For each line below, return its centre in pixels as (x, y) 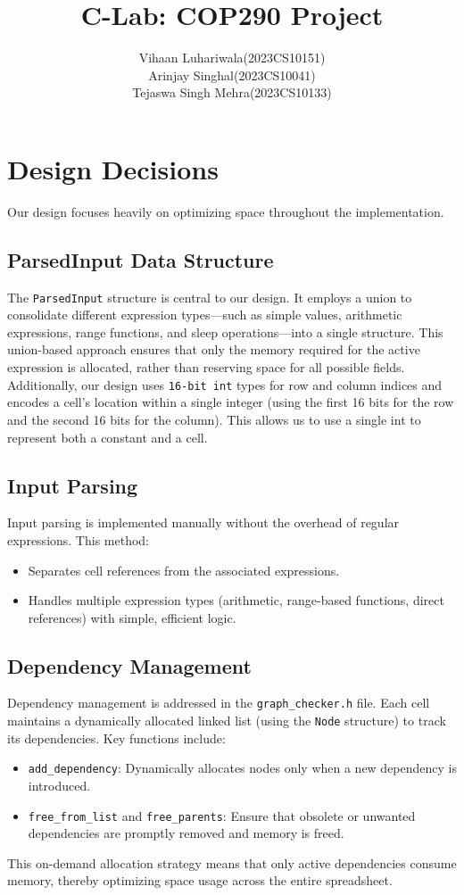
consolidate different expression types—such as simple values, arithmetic (205, 315)
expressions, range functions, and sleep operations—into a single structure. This (225, 331)
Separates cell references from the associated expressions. (184, 570)
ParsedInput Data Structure (141, 259)
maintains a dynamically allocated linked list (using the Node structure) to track (227, 721)
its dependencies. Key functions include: (116, 738)
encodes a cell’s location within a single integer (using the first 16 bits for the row (231, 402)
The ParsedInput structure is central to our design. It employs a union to (210, 297)
